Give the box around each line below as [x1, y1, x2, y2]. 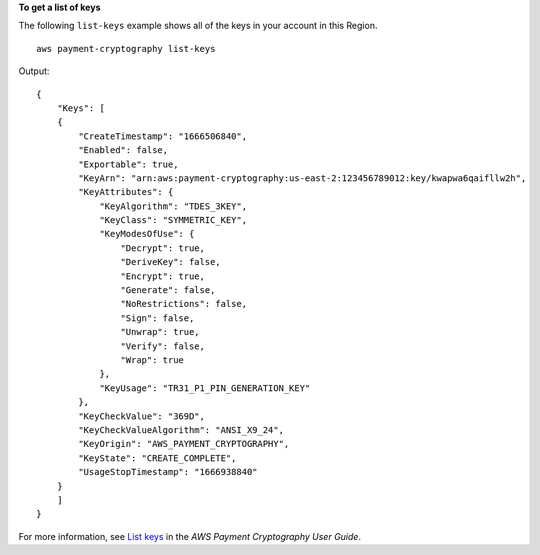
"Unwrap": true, [120, 326, 200, 338]
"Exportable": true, [78, 158, 179, 170]
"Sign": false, [120, 312, 195, 324]
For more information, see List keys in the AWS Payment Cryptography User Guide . [18, 530, 362, 542]
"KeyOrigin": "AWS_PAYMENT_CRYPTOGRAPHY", [78, 438, 290, 450]
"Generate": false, [120, 285, 216, 296]
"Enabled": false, [78, 145, 169, 156]
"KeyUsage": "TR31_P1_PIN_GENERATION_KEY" [99, 382, 311, 394]
